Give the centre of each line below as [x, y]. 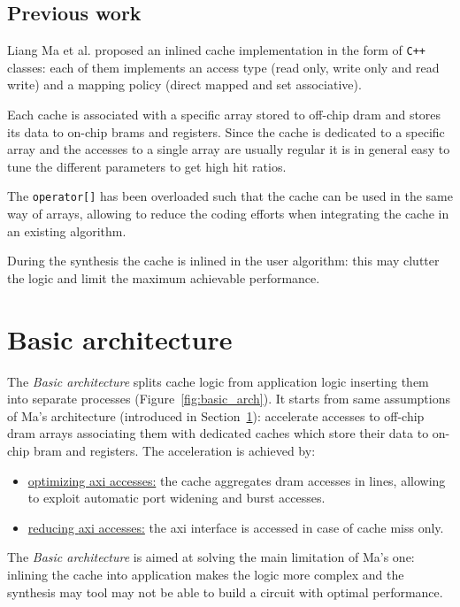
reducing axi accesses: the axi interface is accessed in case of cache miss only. [236, 527]
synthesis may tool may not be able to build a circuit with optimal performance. [225, 592]
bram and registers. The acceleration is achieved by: [174, 450]
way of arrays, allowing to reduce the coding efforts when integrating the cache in [228, 214]
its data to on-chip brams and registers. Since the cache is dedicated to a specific [226, 131]
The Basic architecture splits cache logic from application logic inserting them [218, 381]
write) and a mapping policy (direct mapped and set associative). [184, 85]
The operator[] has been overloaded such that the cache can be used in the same [230, 196]
